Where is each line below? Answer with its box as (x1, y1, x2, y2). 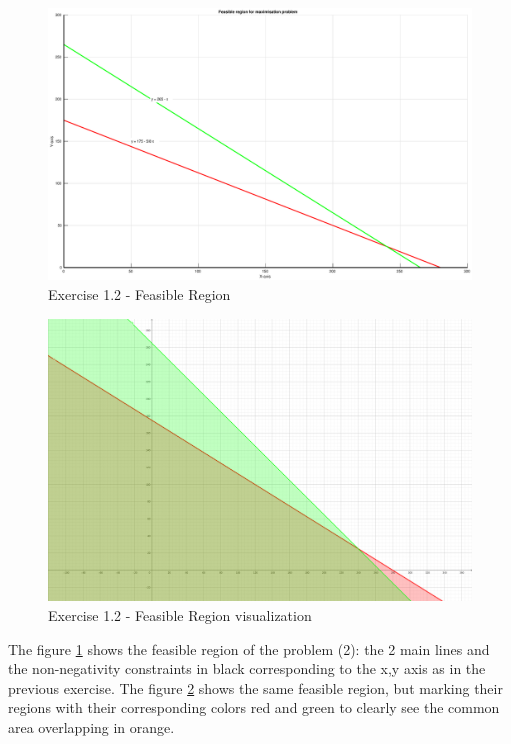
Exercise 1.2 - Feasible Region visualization (48, 605, 312, 626)
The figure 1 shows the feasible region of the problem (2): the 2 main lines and (8, 638, 490, 659)
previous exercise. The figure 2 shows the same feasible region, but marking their (8, 677, 503, 698)
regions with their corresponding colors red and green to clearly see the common (8, 697, 500, 718)
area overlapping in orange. (8, 717, 175, 737)
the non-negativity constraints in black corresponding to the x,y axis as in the (8, 658, 486, 679)
